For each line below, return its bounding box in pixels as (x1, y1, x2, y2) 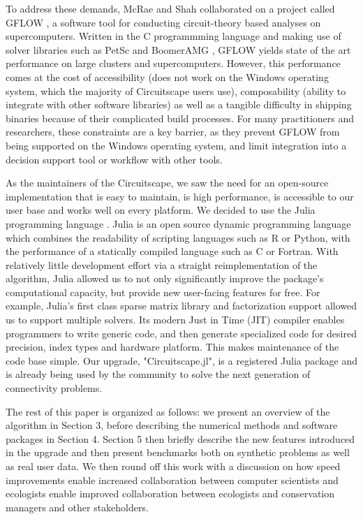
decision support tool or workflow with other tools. (6, 152, 223, 166)
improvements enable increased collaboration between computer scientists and (6, 472, 339, 487)
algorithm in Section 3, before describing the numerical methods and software (6, 418, 338, 432)
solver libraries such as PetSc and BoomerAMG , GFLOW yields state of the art (6, 42, 351, 57)
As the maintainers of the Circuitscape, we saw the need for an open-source (6, 175, 329, 190)
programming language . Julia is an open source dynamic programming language (6, 216, 351, 231)
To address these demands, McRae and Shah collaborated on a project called (6, 1, 335, 15)
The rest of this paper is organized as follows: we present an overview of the (6, 404, 330, 418)
